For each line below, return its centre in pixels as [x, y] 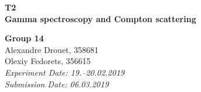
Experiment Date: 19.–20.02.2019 [65, 72]
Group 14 [24, 38]
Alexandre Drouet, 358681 [52, 49]
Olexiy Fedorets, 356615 [48, 61]
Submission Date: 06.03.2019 [57, 84]
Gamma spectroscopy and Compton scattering [100, 18]
